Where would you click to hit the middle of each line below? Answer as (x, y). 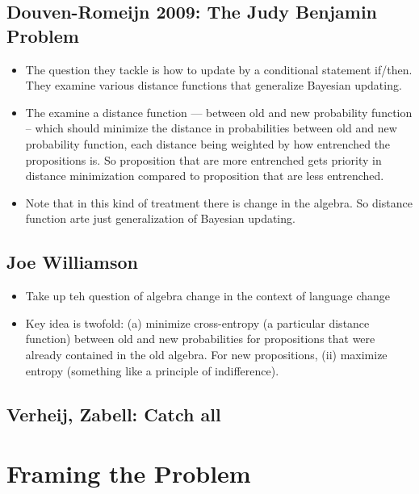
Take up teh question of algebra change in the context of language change (208, 296)
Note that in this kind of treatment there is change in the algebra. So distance (219, 202)
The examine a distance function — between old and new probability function (219, 112)
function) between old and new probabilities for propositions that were (200, 339)
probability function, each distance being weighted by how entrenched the (208, 143)
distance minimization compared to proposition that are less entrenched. (205, 176)
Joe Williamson (72, 262)
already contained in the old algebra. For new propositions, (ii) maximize (206, 354)
